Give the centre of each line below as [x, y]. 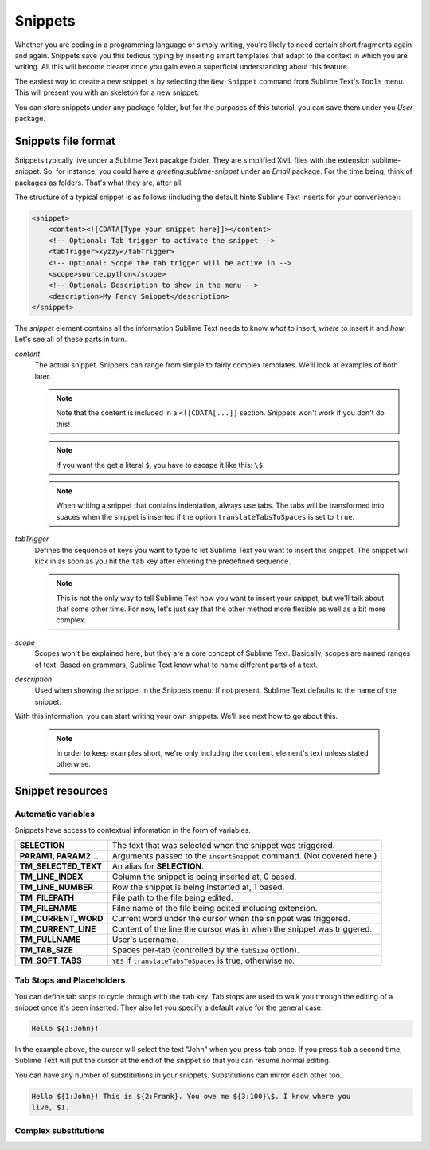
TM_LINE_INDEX [51, 877]
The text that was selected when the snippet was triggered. [223, 845]
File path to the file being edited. [173, 897]
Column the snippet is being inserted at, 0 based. [204, 877]
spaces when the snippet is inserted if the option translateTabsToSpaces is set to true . [205, 516]
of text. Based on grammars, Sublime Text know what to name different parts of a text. [176, 665]
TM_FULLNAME [50, 939]
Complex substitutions [60, 1130]
